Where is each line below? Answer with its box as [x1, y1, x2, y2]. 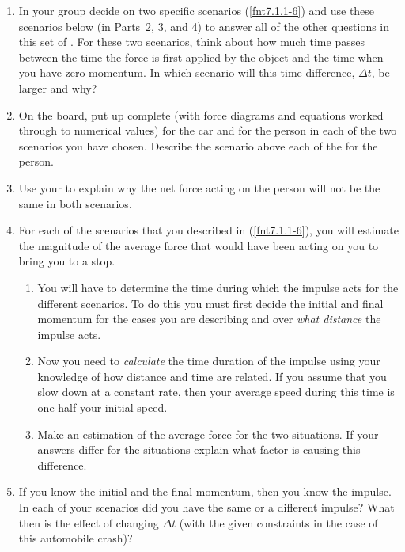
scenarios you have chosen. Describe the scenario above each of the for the [18, 137, 378, 154]
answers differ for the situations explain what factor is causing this [37, 441, 361, 458]
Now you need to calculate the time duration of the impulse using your [37, 352, 380, 369]
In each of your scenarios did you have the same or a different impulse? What [18, 499, 395, 516]
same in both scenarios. [18, 195, 132, 211]
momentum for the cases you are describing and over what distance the [37, 310, 381, 327]
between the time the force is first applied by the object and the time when [18, 48, 384, 65]
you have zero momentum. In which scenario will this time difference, [18, 64, 355, 81]
